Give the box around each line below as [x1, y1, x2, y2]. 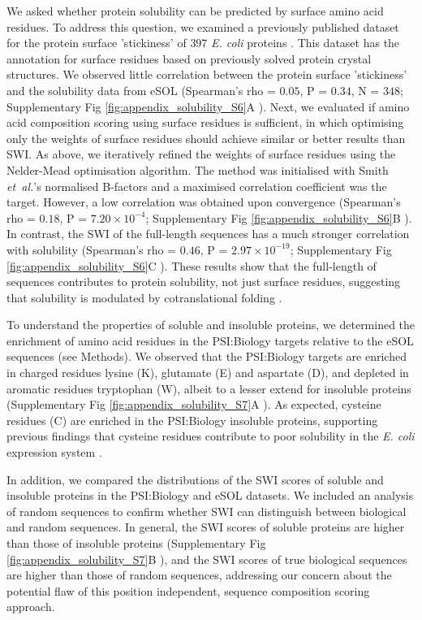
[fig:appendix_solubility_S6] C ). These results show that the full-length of [6, 257, 377, 274]
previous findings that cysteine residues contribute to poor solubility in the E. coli [6, 427, 415, 444]
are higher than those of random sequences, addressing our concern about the [6, 566, 392, 583]
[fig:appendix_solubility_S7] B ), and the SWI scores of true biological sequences [6, 550, 407, 567]
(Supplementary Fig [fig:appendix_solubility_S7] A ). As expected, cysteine [6, 396, 381, 413]
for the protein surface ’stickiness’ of [6, 34, 187, 51]
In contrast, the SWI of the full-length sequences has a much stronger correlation [6, 225, 410, 242]
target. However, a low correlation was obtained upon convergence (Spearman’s [6, 193, 401, 210]
